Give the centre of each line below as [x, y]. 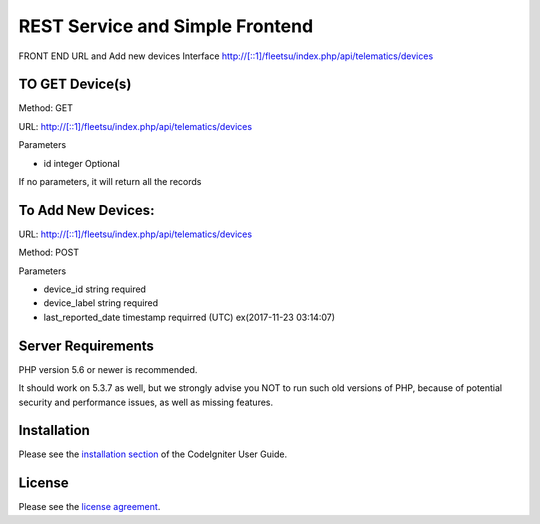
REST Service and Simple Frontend [166, 26]
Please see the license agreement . [89, 507]
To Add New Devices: [86, 210]
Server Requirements [86, 345]
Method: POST [49, 252]
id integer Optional [81, 163]
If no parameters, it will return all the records [110, 182]
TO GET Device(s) [75, 84]
